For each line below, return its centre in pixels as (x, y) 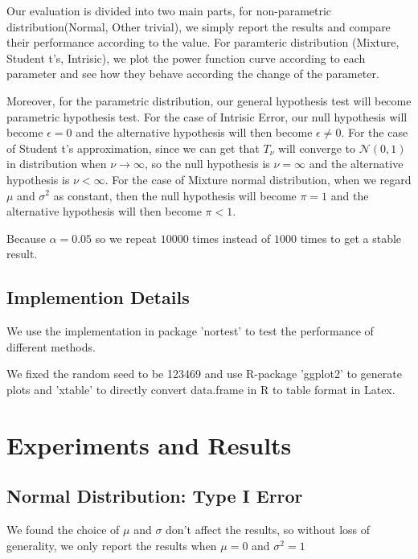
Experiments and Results (149, 444)
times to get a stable (351, 238)
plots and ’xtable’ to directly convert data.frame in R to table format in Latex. (201, 389)
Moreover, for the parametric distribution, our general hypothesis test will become (209, 100)
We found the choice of (63, 530)
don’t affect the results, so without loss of (268, 530)
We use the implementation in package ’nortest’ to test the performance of (190, 331)
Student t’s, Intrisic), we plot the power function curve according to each (186, 58)
